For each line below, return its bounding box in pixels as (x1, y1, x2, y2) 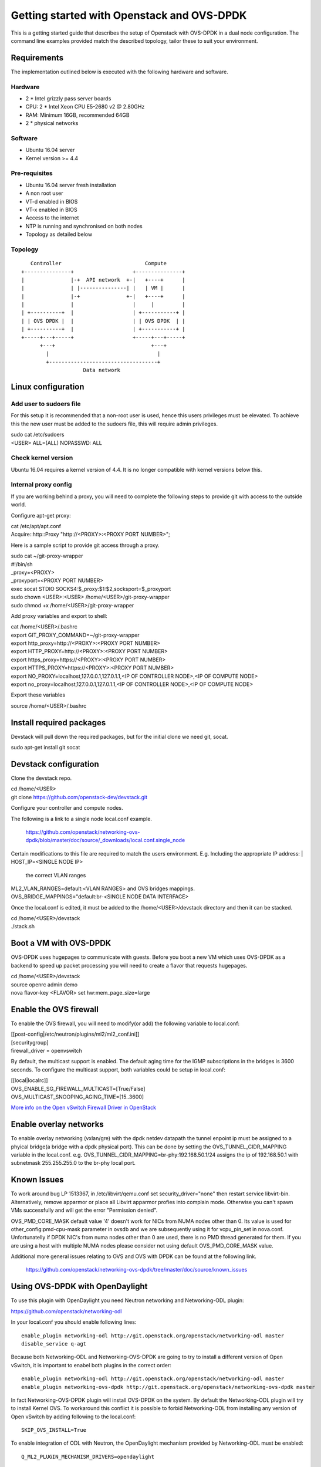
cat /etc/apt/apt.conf (11, 522, 62, 529)
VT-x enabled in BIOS (25, 206, 77, 213)
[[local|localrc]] (11, 1077, 48, 1084)
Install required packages (11, 718, 106, 728)
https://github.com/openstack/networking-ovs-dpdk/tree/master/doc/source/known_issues (25, 1266, 248, 1273)
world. (11, 501, 26, 508)
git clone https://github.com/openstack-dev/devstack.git (11, 793, 148, 800)
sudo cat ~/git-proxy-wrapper (11, 552, 83, 560)
